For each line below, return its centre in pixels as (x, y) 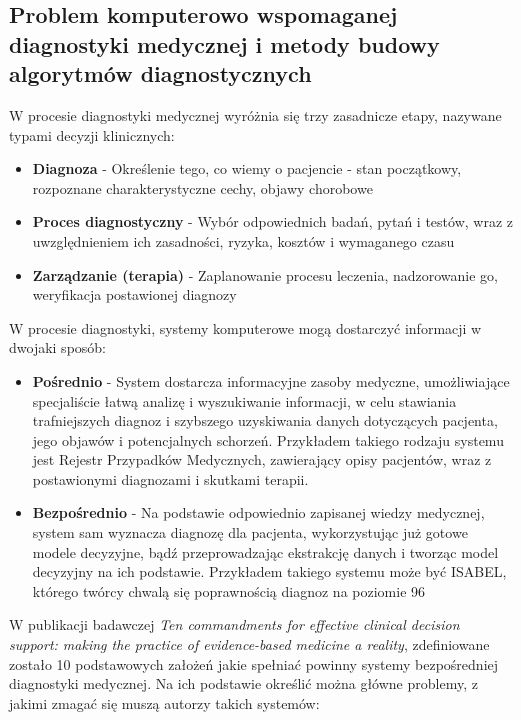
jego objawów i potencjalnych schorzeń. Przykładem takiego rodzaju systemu (268, 439)
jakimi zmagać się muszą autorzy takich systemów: (164, 702)
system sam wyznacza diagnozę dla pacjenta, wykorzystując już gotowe (250, 532)
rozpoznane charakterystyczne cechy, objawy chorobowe (202, 187)
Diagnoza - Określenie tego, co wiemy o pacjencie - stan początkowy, (247, 168)
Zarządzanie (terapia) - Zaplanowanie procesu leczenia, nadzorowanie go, (265, 274)
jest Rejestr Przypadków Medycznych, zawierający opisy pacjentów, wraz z (262, 459)
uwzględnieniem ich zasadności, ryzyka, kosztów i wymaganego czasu (243, 240)
